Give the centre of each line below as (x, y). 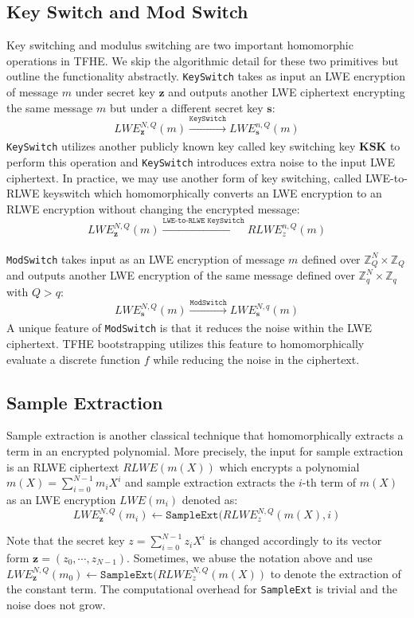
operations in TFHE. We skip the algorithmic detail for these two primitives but (203, 60)
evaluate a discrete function (74, 359)
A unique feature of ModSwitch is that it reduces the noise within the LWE (189, 328)
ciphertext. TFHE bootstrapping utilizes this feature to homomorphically (186, 344)
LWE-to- (386, 177)
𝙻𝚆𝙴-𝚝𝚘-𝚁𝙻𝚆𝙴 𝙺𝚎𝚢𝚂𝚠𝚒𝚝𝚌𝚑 (203, 220)
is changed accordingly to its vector (295, 540)
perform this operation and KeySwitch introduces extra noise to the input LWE (201, 162)
